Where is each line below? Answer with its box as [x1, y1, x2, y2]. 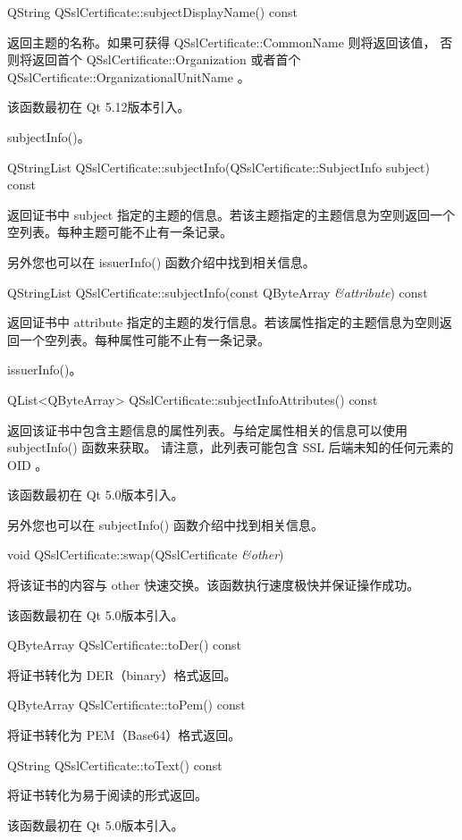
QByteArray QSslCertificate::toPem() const [7, 695, 246, 714]
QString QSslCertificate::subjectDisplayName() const [7, 3, 298, 21]
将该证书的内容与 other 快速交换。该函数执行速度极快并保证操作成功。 [7, 575, 420, 594]
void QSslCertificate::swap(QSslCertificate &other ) [7, 545, 284, 564]
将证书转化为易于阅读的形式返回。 [7, 785, 207, 804]
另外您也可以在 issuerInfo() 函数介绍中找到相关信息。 [7, 252, 315, 271]
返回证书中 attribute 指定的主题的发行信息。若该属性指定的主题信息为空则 [7, 313, 440, 332]
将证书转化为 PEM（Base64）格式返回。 [7, 726, 241, 744]
